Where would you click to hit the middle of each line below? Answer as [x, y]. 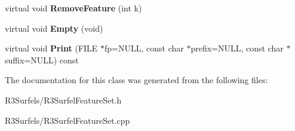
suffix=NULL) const [42, 60]
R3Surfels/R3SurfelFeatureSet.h [63, 100]
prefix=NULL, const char [237, 48]
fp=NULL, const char [144, 48]
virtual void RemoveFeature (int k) [73, 8]
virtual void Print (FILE [51, 48]
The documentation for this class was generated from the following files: [136, 80]
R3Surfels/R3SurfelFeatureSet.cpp [67, 120]
